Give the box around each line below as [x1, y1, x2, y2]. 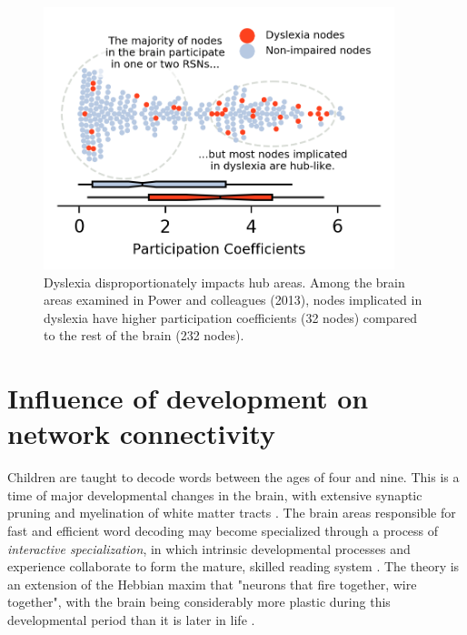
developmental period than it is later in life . [7, 610, 255, 630]
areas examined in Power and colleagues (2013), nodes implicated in [44, 290, 422, 309]
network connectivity [7, 415, 275, 452]
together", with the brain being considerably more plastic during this [7, 592, 391, 611]
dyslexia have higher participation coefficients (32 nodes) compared [44, 307, 418, 327]
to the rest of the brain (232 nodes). [44, 326, 244, 345]
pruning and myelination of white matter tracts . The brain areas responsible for [7, 503, 456, 522]
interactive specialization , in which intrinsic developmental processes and [7, 539, 411, 558]
